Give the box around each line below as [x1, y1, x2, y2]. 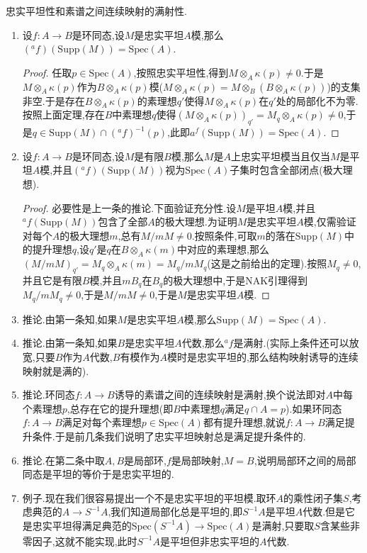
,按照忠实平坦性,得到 [133, 65, 229, 79]
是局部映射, [171, 452, 224, 467]
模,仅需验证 [303, 214, 356, 229]
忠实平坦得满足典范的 [32, 518, 132, 532]
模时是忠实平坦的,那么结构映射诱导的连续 [166, 350, 358, 364]
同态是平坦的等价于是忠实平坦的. [22, 467, 174, 481]
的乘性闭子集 [283, 490, 344, 505]
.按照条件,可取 [191, 228, 257, 242]
